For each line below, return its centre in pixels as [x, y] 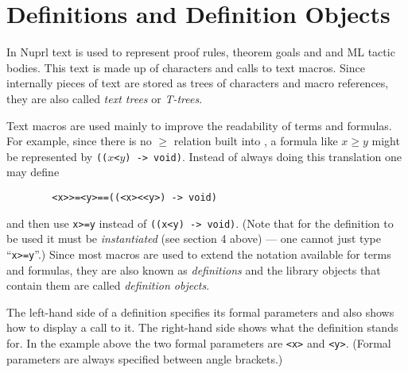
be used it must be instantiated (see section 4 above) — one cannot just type [194, 238]
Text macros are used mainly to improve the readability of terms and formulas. [199, 125]
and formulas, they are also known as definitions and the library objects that [194, 269]
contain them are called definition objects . [108, 285]
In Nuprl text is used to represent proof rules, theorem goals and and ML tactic [201, 52]
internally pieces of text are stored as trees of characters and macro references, [198, 83]
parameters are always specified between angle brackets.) [145, 358]
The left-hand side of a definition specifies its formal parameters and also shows [200, 311]
